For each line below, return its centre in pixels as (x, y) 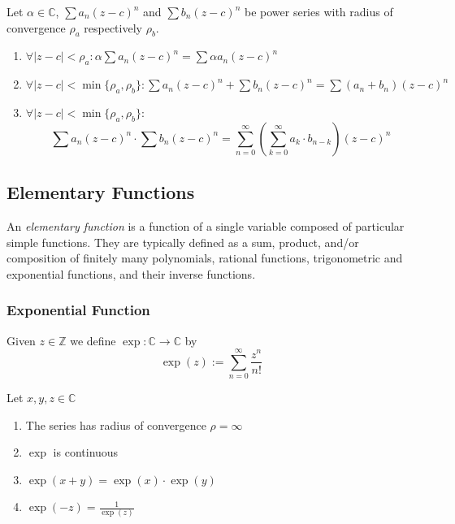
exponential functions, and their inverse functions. (131, 273)
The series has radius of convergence (116, 424)
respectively (113, 27)
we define (93, 340)
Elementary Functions (101, 192)
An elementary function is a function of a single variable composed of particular (206, 225)
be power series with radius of (318, 11)
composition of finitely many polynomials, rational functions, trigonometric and (205, 258)
